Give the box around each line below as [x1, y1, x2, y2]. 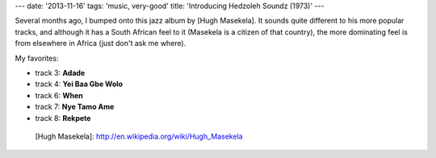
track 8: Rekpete [35, 113, 91, 123]
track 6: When [35, 90, 84, 100]
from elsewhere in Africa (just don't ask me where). [15, 39, 187, 48]
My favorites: [15, 53, 59, 63]
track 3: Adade [35, 68, 86, 77]
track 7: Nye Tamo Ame [35, 102, 115, 112]
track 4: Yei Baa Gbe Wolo [35, 79, 124, 89]
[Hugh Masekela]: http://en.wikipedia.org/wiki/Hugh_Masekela [35, 131, 243, 141]
